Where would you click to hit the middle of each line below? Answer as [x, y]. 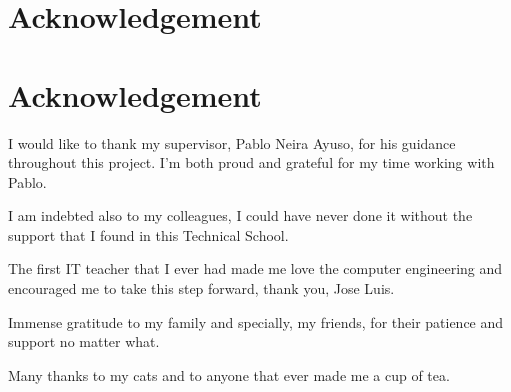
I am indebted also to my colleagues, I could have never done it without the [240, 215]
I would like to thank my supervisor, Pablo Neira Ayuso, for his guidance [232, 142]
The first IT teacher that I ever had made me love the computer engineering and [255, 268]
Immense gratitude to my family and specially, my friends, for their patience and [256, 321]
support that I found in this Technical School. [148, 234]
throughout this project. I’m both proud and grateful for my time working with [251, 162]
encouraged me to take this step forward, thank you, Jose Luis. [201, 288]
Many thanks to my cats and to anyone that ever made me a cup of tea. [229, 374]
